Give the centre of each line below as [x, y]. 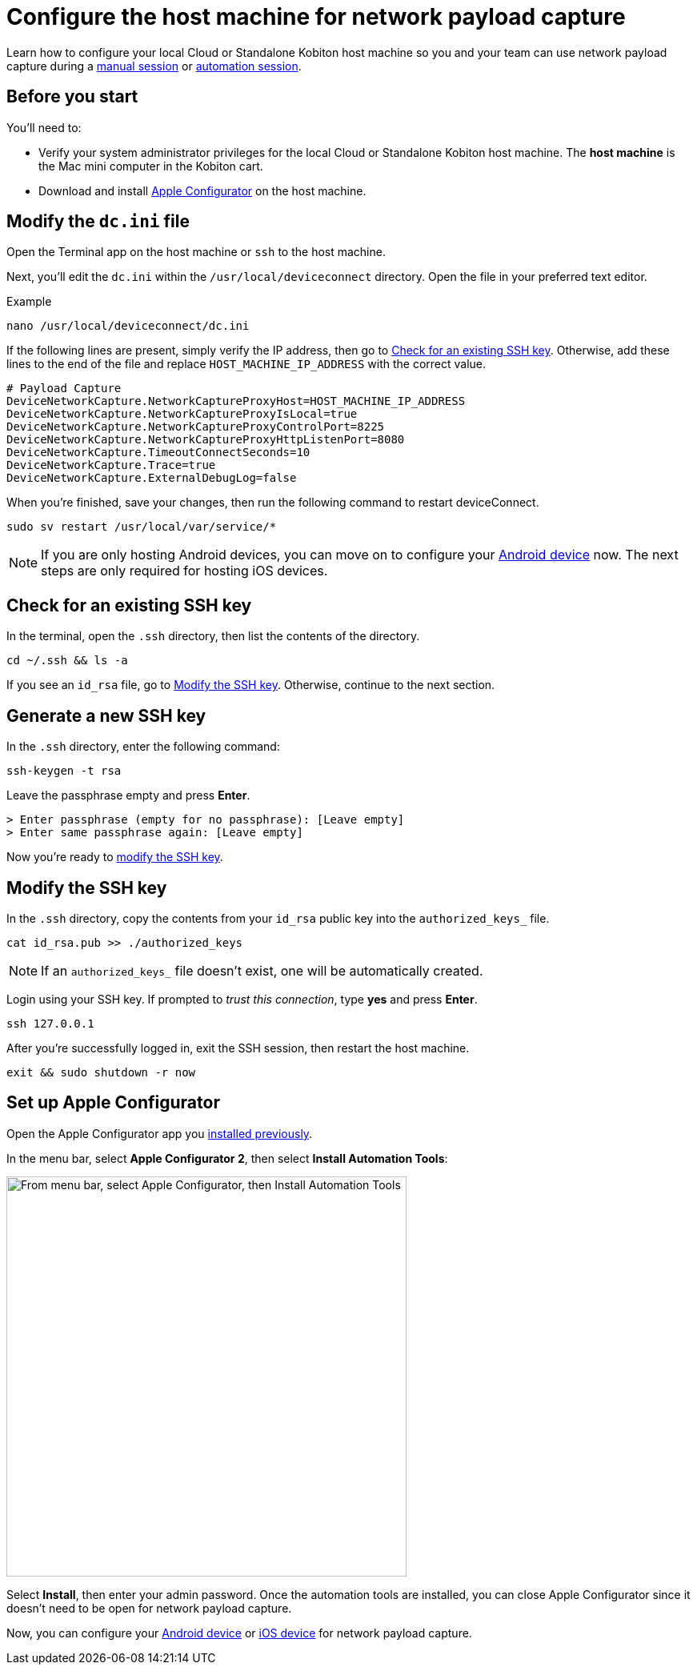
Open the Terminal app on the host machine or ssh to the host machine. [196, 252]
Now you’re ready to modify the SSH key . [115, 857]
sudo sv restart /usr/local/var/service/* [142, 527]
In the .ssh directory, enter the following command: [143, 747]
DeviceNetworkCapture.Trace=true [111, 465]
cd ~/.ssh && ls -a [67, 661]
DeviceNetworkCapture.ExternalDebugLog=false [152, 478]
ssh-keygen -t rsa [64, 771]
